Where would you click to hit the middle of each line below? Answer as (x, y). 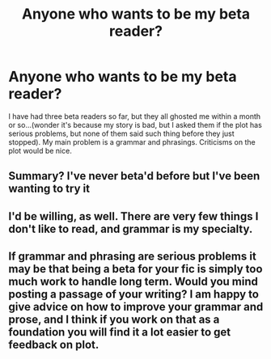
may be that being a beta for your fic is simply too (135, 269)
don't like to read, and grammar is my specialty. (131, 228)
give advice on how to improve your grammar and (136, 307)
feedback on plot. (54, 345)
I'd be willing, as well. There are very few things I (133, 216)
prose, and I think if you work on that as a (114, 320)
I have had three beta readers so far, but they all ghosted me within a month (135, 116)
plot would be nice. (40, 150)
